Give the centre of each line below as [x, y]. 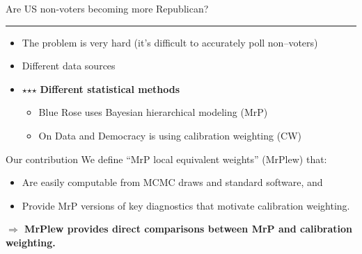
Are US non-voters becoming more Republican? [107, 8]
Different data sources [69, 66]
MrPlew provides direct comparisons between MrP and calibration [189, 229]
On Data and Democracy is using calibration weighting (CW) [170, 135]
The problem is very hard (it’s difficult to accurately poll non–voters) [170, 42]
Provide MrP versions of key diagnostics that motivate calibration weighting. [186, 205]
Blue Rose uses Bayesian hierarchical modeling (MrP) [153, 112]
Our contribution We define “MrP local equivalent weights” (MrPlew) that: [166, 159]
